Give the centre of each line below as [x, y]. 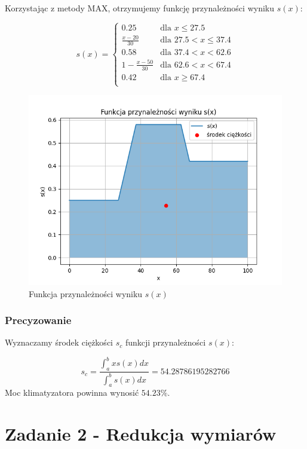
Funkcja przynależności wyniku [86, 293]
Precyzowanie [38, 320]
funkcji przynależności [165, 342]
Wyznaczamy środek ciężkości [59, 342]
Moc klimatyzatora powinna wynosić [72, 393]
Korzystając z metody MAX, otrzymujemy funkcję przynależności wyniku [139, 8]
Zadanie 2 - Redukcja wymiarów [141, 434]
